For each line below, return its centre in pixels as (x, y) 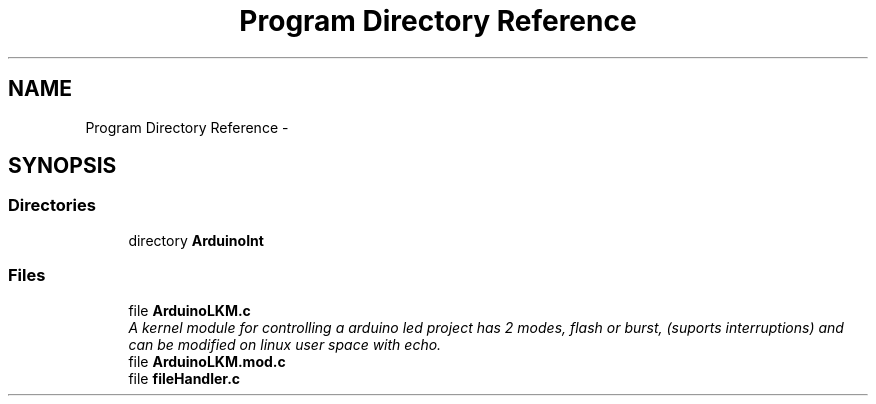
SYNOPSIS (62, 166)
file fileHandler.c (184, 378)
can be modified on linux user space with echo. (285, 344)
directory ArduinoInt (196, 240)
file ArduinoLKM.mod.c (207, 361)
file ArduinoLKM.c (189, 310)
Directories (52, 205)
